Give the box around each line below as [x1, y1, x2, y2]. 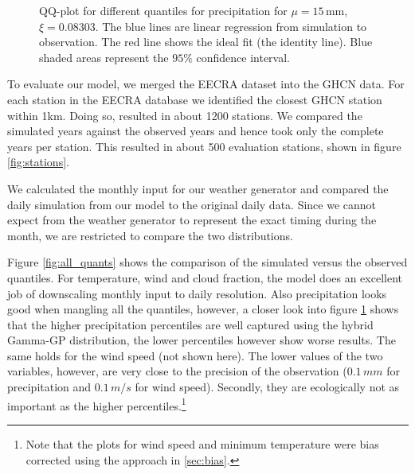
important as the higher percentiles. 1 [7, 394, 186, 414]
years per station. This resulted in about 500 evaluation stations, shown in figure [7, 138, 401, 154]
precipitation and [7, 379, 92, 395]
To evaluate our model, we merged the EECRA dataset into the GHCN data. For [7, 76, 405, 92]
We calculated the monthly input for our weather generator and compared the [7, 180, 389, 196]
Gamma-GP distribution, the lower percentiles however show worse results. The [7, 332, 396, 348]
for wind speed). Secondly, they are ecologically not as [135, 379, 400, 395]
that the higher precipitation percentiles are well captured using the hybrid [7, 316, 374, 332]
